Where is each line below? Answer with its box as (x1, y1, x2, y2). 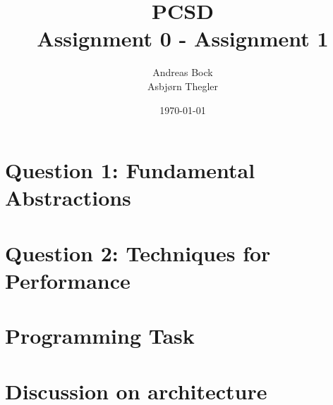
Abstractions (5, 183, 131, 212)
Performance (5, 266, 131, 294)
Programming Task (5, 321, 195, 350)
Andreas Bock (152, 65, 213, 80)
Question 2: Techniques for (5, 238, 271, 267)
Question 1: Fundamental (5, 156, 255, 185)
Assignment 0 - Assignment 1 (37, 24, 329, 53)
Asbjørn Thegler (147, 78, 219, 93)
